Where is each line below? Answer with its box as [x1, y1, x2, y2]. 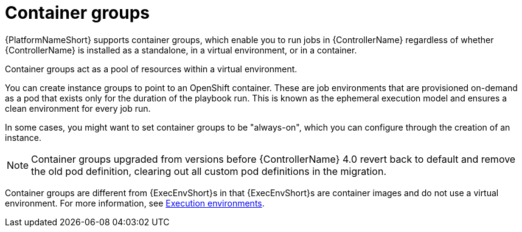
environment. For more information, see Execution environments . [5, 197, 265, 208]
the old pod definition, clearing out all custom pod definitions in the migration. [31, 165, 386, 177]
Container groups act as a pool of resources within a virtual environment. [5, 63, 298, 74]
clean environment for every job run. [5, 103, 151, 114]
